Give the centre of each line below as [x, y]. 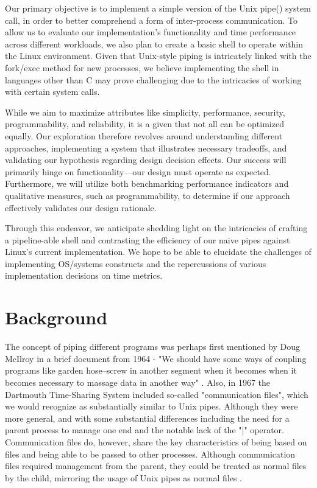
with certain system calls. [52, 92]
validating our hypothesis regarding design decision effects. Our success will [146, 160]
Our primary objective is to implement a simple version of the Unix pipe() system [158, 8]
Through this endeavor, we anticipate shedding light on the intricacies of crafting [156, 228]
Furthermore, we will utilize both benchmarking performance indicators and [147, 183]
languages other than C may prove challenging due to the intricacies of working [153, 79]
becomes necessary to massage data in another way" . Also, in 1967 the [138, 382]
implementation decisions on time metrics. [84, 275]
